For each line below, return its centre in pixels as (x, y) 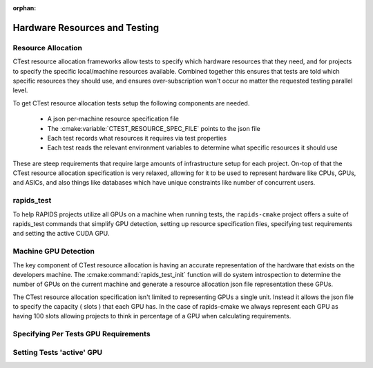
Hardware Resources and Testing (86, 28)
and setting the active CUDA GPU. (61, 234)
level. (20, 90)
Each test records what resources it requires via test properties (137, 138)
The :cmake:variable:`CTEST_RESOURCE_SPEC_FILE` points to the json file (154, 128)
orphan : (25, 8)
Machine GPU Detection (54, 252)
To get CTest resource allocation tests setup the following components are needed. (131, 103)
